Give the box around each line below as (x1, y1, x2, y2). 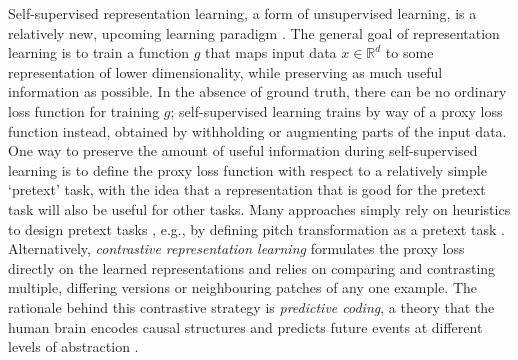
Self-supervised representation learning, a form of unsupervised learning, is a (8, 3, 477, 23)
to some (385, 42, 434, 63)
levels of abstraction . (8, 336, 139, 357)
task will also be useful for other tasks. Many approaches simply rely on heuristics (8, 198, 511, 219)
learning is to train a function (8, 42, 190, 63)
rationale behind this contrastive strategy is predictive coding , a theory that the (8, 296, 495, 317)
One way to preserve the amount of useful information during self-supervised (8, 140, 478, 161)
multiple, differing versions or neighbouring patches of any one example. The (8, 277, 478, 298)
